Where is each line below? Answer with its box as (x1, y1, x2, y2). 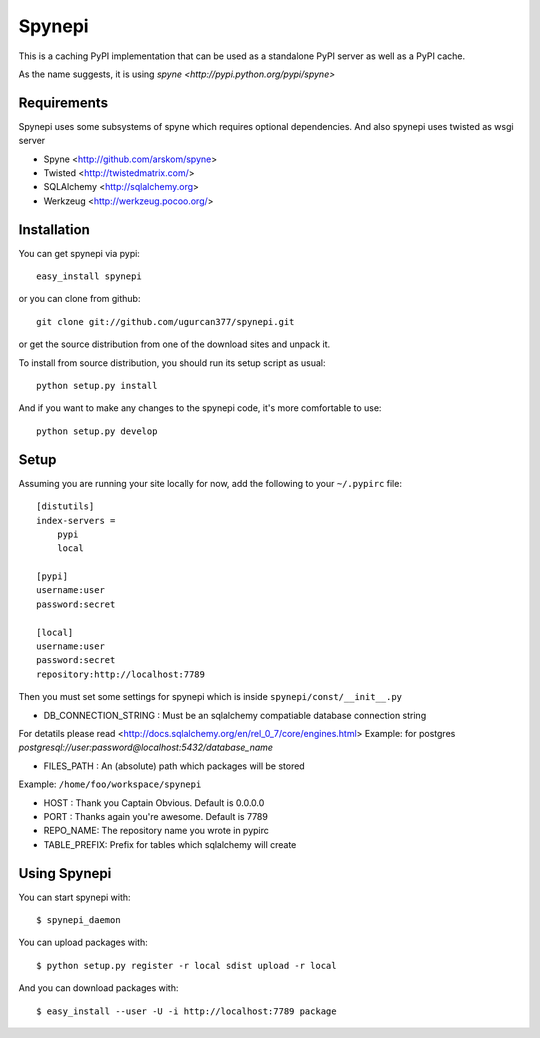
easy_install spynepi (36, 271, 142, 282)
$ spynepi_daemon (36, 915, 121, 926)
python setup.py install (36, 380, 158, 392)
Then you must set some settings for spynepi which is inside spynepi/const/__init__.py (18, 691, 402, 703)
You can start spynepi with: (18, 891, 131, 903)
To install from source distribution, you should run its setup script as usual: (18, 356, 326, 369)
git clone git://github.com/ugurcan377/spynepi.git (36, 316, 295, 327)
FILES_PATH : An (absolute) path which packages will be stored (43, 760, 305, 772)
